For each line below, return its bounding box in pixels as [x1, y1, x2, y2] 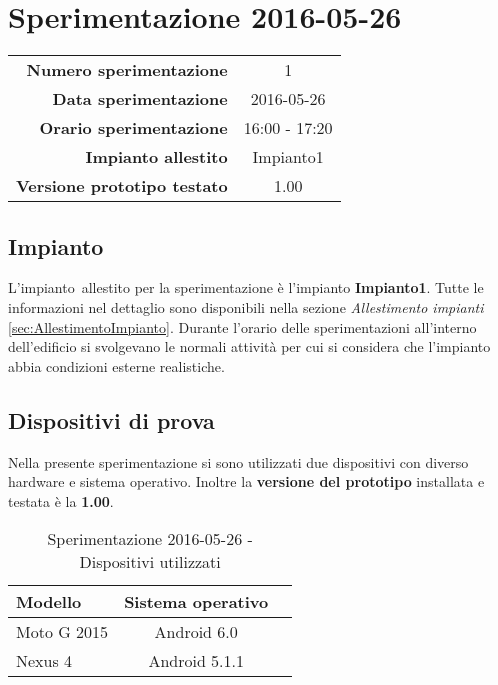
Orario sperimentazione [39, 116, 228, 140]
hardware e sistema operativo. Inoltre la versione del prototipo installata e [8, 471, 485, 492]
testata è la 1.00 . [8, 490, 114, 511]
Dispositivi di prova [8, 404, 215, 435]
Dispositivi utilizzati [79, 550, 221, 574]
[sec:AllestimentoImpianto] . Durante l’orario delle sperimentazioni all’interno [8, 316, 477, 337]
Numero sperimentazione [26, 58, 228, 82]
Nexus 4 [16, 649, 73, 673]
